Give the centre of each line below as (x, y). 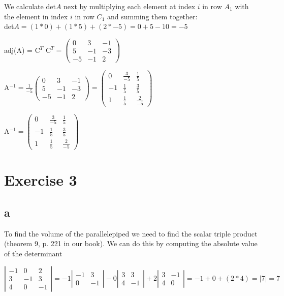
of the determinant (33, 254)
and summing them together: (152, 16)
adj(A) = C (22, 50)
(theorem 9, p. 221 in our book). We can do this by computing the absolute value (131, 243)
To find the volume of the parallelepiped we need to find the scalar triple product (131, 233)
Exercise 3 (41, 180)
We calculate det (30, 6)
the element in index (36, 16)
